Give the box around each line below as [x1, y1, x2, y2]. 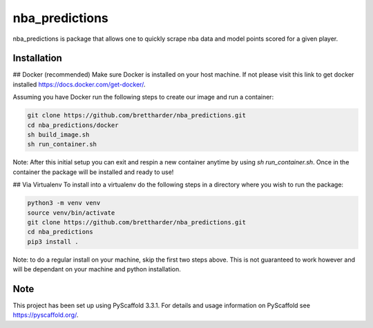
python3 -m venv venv [27, 199, 101, 207]
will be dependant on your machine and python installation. [12, 265, 181, 273]
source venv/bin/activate [27, 209, 115, 217]
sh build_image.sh [27, 131, 90, 138]
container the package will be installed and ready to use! [12, 168, 174, 176]
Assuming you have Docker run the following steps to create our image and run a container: [12, 93, 274, 102]
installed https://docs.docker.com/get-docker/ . [12, 80, 146, 88]
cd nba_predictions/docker [27, 121, 119, 129]
